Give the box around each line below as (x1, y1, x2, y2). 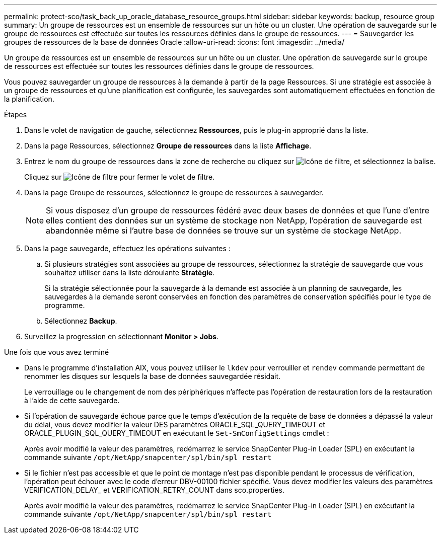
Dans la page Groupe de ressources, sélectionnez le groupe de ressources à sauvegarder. (24, 188, 324, 197)
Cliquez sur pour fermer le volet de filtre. (24, 173, 215, 181)
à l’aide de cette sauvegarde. (24, 396, 120, 405)
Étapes (4, 110, 27, 119)
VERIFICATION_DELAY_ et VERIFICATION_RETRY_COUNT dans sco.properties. (24, 486, 284, 494)
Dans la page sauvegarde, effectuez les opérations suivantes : (24, 244, 231, 253)
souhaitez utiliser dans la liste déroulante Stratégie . (44, 268, 215, 277)
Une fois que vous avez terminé (4, 348, 109, 356)
